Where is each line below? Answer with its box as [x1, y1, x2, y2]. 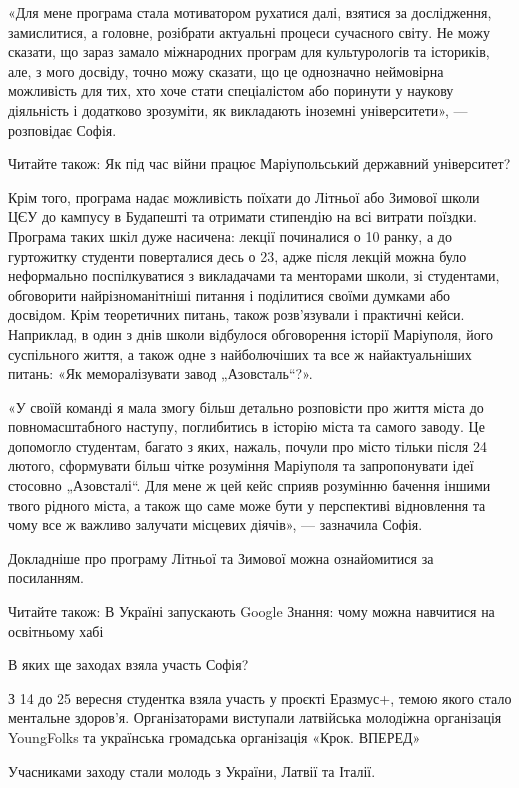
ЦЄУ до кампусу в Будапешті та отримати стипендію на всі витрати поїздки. [8, 206, 477, 227]
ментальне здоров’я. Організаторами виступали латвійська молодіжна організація [8, 707, 502, 728]
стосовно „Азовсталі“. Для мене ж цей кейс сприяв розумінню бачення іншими [8, 475, 491, 496]
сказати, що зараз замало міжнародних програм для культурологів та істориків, [8, 41, 490, 62]
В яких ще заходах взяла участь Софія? [8, 654, 249, 675]
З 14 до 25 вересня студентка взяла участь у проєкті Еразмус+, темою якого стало [8, 687, 512, 708]
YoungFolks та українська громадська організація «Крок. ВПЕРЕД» [8, 727, 421, 747]
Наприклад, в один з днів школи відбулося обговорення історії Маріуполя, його [8, 323, 494, 344]
